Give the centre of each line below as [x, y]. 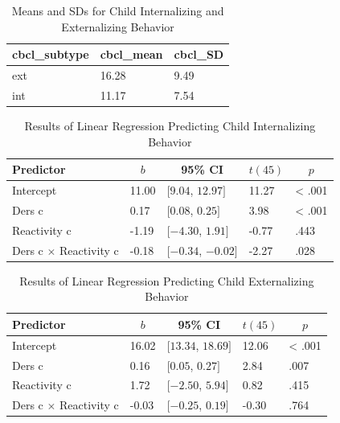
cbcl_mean [131, 54]
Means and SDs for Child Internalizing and [118, 10]
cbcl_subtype [51, 54]
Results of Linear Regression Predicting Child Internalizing [170, 125]
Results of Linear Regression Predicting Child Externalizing [167, 280]
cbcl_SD [199, 54]
